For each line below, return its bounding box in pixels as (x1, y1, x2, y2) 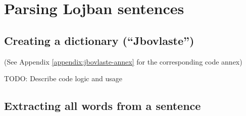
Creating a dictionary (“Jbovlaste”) (4, 32, 194, 48)
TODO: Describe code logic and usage (4, 73, 122, 84)
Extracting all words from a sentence (4, 98, 201, 113)
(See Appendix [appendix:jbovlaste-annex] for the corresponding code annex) (4, 56, 242, 67)
